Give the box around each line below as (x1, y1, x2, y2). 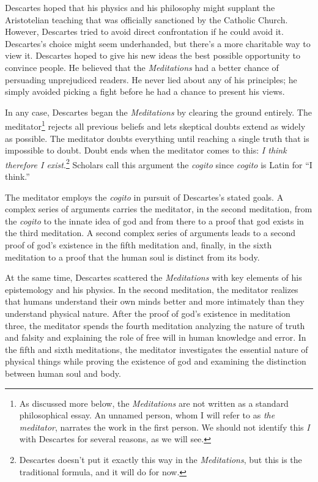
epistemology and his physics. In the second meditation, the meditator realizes (5, 283, 298, 295)
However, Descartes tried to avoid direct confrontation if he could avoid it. (5, 25, 284, 38)
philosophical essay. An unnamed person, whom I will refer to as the (19, 409, 275, 421)
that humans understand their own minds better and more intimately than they (5, 295, 305, 308)
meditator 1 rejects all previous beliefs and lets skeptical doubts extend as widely (5, 118, 306, 132)
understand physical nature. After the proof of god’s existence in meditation (5, 306, 290, 319)
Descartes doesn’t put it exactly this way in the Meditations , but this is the (19, 453, 302, 465)
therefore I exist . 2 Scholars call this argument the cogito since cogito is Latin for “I (5, 156, 312, 171)
